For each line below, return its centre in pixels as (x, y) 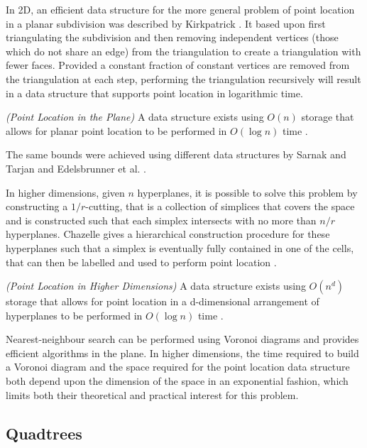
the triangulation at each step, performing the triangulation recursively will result (183, 78)
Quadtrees (44, 433)
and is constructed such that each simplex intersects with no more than (161, 220)
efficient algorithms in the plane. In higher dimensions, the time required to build (182, 353)
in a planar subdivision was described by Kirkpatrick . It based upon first (166, 23)
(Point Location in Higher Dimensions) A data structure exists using (156, 286)
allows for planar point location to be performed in (116, 130)
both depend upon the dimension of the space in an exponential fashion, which (177, 381)
